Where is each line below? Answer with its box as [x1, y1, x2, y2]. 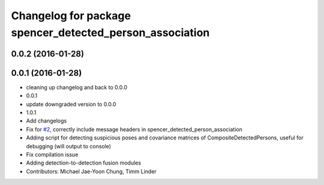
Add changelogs [26, 117, 67, 124]
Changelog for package [11, 9, 131, 22]
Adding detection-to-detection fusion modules [26, 159, 141, 166]
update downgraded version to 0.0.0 [26, 100, 116, 108]
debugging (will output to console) [26, 142, 111, 150]
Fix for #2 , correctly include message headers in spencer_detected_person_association [26, 126, 242, 133]
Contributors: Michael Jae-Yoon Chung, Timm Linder [26, 168, 157, 175]
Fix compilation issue [26, 151, 79, 158]
